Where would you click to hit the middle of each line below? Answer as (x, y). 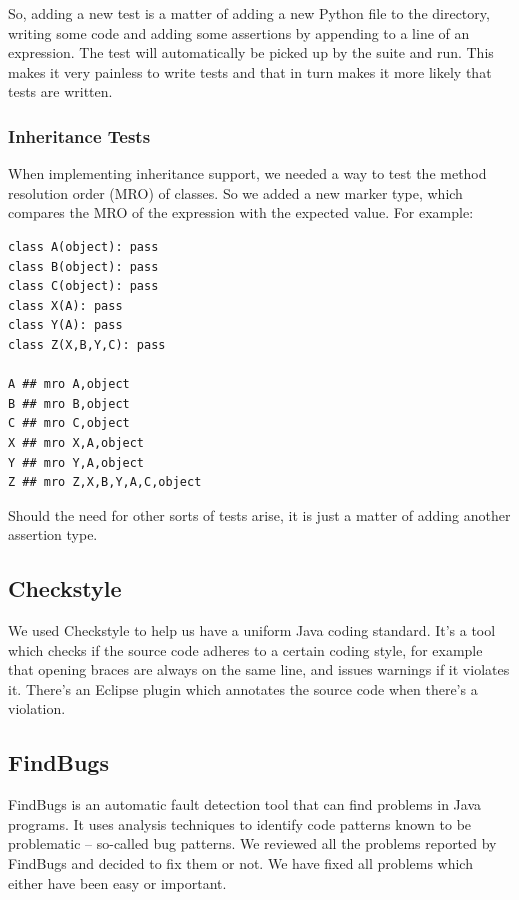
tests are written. (60, 91)
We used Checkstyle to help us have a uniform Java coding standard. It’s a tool (252, 630)
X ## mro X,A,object (76, 442)
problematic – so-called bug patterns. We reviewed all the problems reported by (252, 843)
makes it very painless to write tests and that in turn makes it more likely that (250, 71)
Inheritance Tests (79, 135)
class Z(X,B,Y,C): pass (87, 344)
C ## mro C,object (69, 423)
